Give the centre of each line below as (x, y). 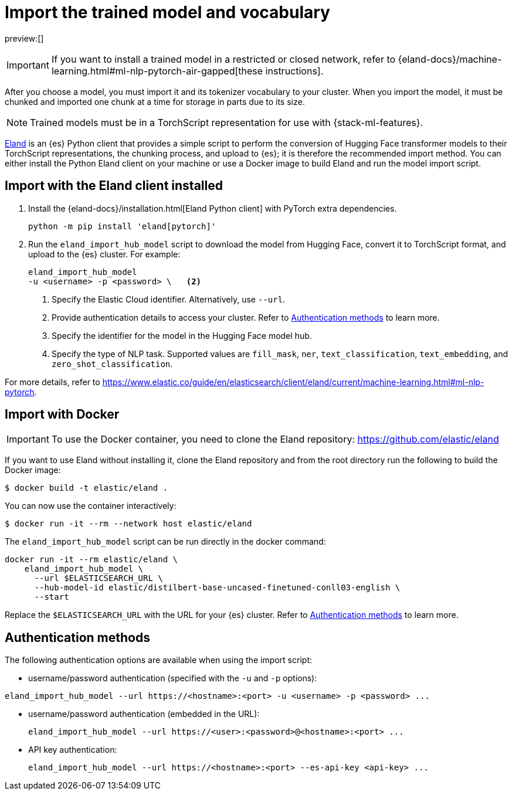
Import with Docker (62, 415)
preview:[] (24, 38)
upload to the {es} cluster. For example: (104, 254)
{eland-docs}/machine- (450, 59)
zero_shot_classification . (112, 363)
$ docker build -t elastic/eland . (87, 488)
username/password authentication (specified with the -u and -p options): (173, 678)
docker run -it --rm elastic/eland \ (91, 560)
